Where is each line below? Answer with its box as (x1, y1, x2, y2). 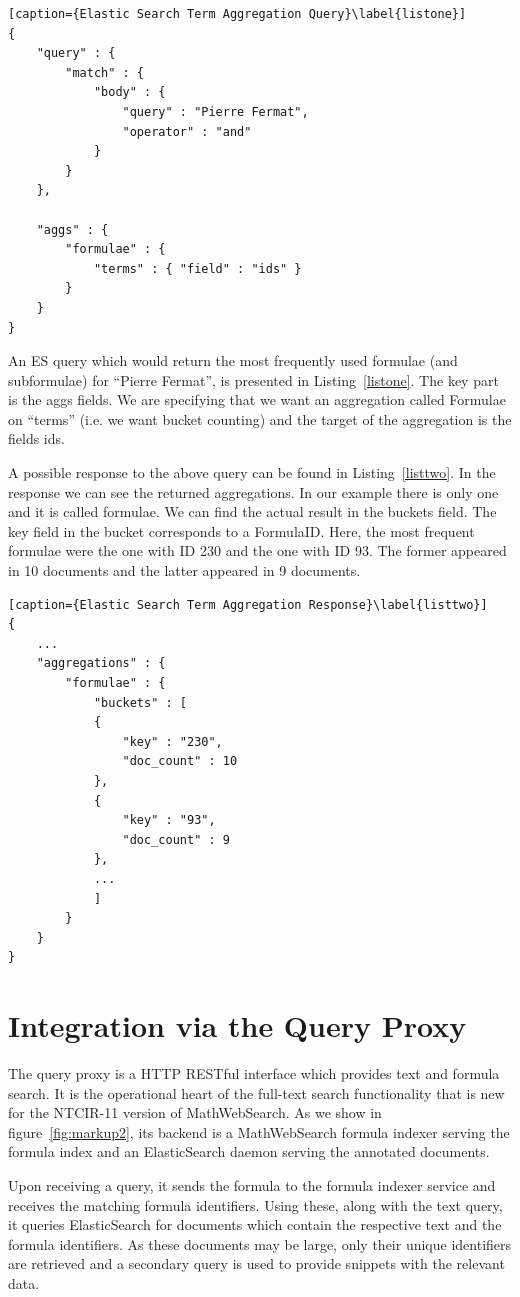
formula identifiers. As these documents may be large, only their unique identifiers (8, 1233, 512, 1254)
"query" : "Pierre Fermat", (122, 104, 309, 119)
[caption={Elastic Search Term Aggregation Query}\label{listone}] (8, 7, 467, 21)
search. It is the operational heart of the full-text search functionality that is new (8, 1082, 505, 1103)
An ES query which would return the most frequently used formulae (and (8, 350, 458, 371)
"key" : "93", (122, 813, 216, 828)
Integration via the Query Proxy (8, 1005, 467, 1046)
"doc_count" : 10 (122, 754, 238, 769)
